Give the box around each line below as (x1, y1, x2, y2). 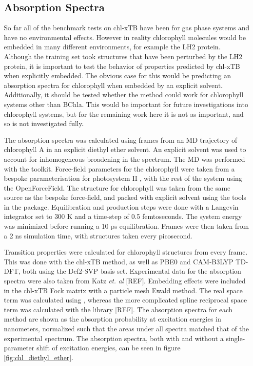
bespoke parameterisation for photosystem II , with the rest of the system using (4, 173, 242, 183)
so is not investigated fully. (4, 118, 84, 129)
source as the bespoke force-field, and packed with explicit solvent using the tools (4, 192, 247, 202)
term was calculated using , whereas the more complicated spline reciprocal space (4, 295, 247, 305)
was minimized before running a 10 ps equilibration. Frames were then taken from (4, 221, 249, 231)
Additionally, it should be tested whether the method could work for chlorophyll (4, 89, 244, 100)
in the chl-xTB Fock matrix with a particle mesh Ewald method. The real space (4, 285, 243, 295)
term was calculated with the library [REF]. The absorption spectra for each (4, 304, 233, 314)
